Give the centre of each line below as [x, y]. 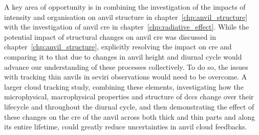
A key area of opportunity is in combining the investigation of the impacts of [125, 7]
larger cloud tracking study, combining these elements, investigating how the [124, 86]
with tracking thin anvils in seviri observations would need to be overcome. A [126, 77]
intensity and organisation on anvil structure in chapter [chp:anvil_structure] [126, 17]
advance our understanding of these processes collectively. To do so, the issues [126, 66]
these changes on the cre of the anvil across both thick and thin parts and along [130, 116]
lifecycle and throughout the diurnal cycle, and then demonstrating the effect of [129, 106]
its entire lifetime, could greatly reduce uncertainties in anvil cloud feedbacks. [126, 127]
